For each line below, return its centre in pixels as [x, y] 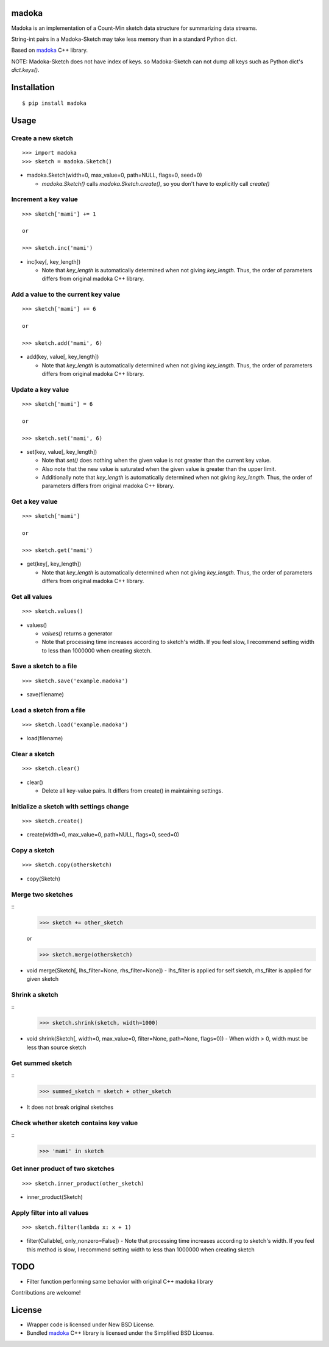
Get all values [32, 596]
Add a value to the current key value [66, 294]
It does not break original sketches [70, 1107]
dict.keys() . [25, 70]
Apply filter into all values [50, 1212]
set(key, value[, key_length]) [62, 451]
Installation [33, 87]
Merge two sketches [42, 894]
